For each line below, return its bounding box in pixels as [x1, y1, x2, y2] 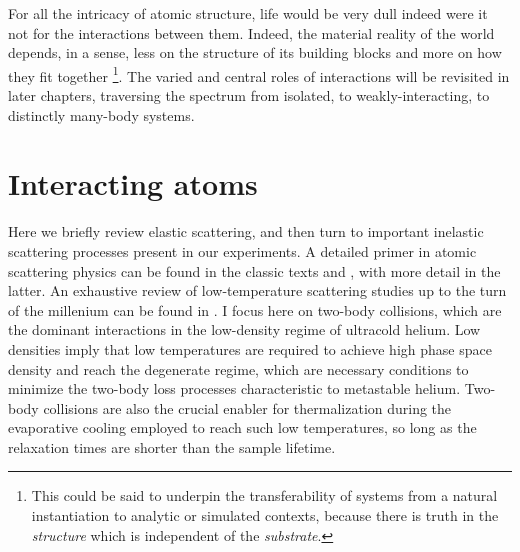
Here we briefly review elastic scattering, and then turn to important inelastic [8, 221, 484, 242]
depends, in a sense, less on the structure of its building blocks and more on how [8, 42, 502, 63]
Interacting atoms [8, 163, 258, 204]
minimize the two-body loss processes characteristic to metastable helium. [8, 378, 461, 399]
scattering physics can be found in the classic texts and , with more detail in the [8, 260, 501, 281]
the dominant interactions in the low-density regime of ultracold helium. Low [8, 319, 481, 340]
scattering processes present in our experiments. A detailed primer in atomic [8, 240, 477, 261]
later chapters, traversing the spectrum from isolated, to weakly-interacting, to [8, 85, 490, 106]
